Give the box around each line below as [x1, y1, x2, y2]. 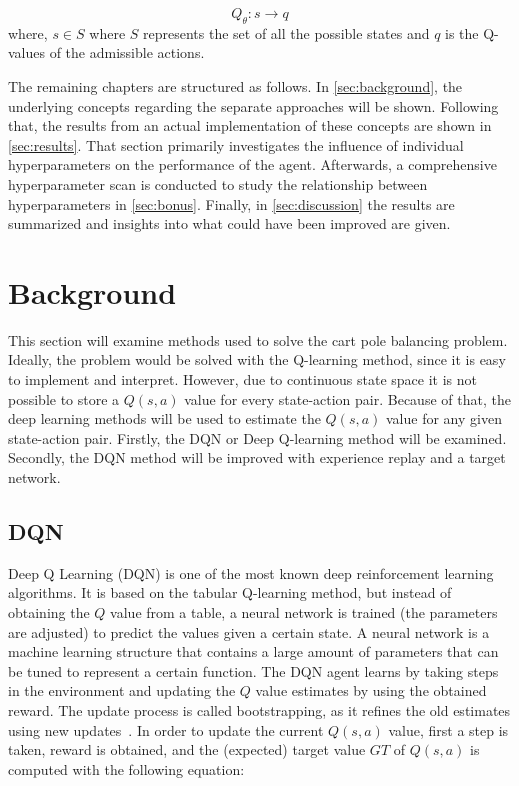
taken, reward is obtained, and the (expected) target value [8, 739, 366, 760]
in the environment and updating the [8, 680, 236, 701]
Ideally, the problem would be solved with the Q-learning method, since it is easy [8, 349, 506, 370]
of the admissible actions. [49, 42, 205, 63]
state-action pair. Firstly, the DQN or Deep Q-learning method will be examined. [8, 427, 507, 448]
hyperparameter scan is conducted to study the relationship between [8, 173, 428, 194]
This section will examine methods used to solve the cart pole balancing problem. [8, 329, 508, 350]
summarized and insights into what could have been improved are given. [8, 213, 451, 234]
